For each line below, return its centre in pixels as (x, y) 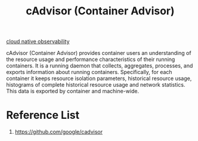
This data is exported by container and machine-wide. (72, 91)
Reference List (43, 115)
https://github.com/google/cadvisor (59, 132)
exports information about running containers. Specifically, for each (89, 72)
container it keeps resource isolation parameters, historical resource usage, (99, 78)
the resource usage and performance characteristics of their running (91, 59)
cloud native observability (38, 42)
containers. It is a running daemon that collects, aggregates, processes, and (100, 66)
